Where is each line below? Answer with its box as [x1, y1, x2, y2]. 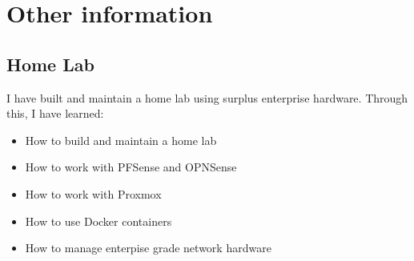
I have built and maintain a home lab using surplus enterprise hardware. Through [6, 89, 408, 106]
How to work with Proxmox [25, 185, 162, 202]
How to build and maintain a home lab [25, 131, 217, 148]
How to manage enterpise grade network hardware [25, 239, 271, 256]
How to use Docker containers [25, 212, 172, 229]
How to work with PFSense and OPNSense [25, 159, 237, 175]
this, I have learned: [6, 105, 104, 122]
